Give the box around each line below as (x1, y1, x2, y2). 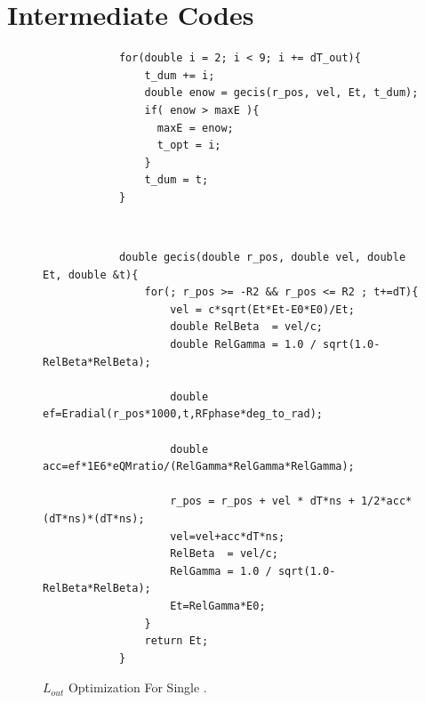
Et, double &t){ (43, 268, 139, 281)
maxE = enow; (156, 121, 234, 134)
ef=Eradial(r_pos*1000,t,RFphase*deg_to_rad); (43, 408, 323, 421)
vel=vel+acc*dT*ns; (170, 529, 285, 543)
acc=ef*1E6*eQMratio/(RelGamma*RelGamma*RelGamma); (43, 460, 355, 473)
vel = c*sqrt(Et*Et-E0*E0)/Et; (170, 303, 355, 316)
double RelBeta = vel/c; (170, 320, 323, 334)
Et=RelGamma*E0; (170, 599, 266, 612)
